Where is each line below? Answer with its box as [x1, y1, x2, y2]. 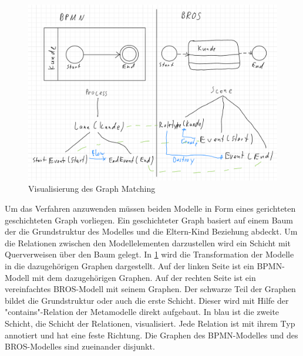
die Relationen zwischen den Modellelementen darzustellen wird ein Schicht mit [5, 236, 291, 249]
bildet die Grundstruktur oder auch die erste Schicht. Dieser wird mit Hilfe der [5, 294, 289, 306]
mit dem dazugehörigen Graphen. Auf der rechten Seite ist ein [32, 271, 256, 283]
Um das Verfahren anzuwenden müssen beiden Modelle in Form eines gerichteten [5, 202, 296, 214]
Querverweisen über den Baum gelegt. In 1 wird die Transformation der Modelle [5, 248, 294, 260]
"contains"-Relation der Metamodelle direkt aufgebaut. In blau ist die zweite [5, 306, 280, 318]
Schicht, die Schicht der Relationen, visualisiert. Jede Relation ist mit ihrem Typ [5, 317, 295, 329]
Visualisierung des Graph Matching [28, 182, 156, 195]
